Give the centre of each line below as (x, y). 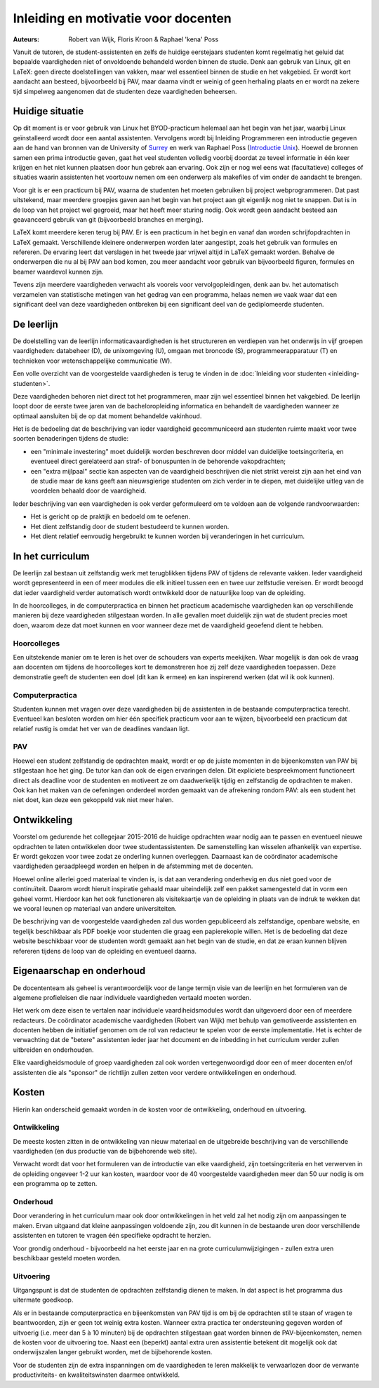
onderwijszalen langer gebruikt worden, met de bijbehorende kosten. (113, 1352)
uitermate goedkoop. (43, 1300)
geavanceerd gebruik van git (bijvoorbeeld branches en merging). (108, 219)
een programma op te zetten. (55, 1184)
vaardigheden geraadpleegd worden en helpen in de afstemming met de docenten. (133, 866)
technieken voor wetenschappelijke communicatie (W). (92, 361)
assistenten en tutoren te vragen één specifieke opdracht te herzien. (112, 1236)
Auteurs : (26, 39)
